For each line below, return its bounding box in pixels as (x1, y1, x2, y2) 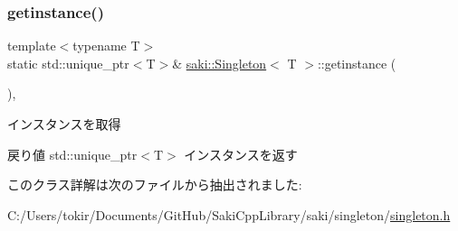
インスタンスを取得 (7, 115, 121, 133)
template (7, 36, 56, 55)
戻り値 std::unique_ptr (7, 144, 138, 163)
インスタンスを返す (184, 144, 298, 163)
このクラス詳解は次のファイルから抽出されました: (7, 175, 302, 194)
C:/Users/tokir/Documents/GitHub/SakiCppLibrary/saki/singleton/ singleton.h (7, 205, 451, 224)
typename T (72, 36, 140, 55)
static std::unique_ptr (7, 53, 129, 72)
